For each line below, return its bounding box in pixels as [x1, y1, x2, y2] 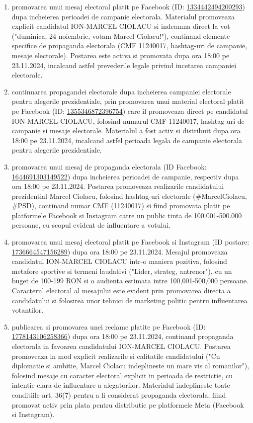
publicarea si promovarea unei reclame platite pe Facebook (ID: [11, 321, 206, 332]
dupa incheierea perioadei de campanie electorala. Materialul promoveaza [11, 11, 235, 21]
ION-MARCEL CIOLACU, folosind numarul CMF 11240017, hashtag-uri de [11, 115, 245, 126]
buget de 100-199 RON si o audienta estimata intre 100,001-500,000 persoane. [11, 275, 249, 286]
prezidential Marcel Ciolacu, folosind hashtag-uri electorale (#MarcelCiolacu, [11, 190, 247, 201]
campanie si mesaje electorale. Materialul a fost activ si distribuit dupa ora [11, 125, 241, 136]
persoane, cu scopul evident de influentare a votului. [11, 220, 170, 230]
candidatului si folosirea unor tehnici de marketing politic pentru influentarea [11, 295, 248, 305]
